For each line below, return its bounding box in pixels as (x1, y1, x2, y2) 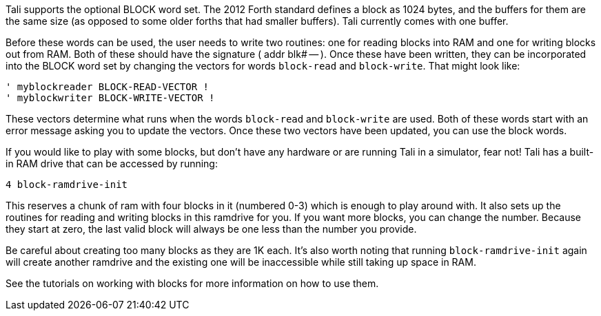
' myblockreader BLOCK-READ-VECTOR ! (6, 81, 210, 92)
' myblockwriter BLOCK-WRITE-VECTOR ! (6, 92, 215, 103)
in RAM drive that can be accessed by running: (6, 158, 218, 169)
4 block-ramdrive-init (6, 179, 128, 190)
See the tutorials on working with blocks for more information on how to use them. (6, 277, 379, 289)
